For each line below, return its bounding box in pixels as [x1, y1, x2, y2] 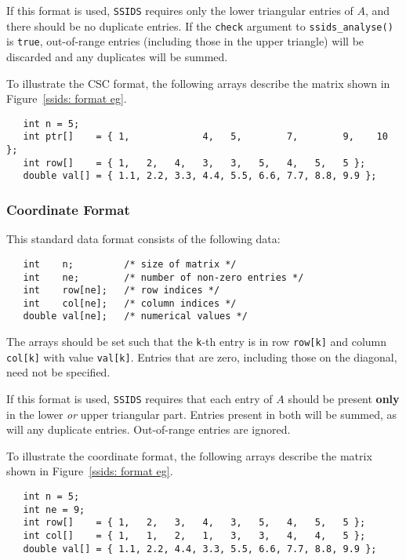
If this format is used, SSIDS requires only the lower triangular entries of [6, 2, 353, 18]
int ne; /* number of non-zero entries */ [23, 271, 304, 283]
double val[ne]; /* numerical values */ [23, 311, 248, 322]
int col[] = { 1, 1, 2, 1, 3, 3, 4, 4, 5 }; [23, 530, 366, 542]
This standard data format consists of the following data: [6, 231, 281, 247]
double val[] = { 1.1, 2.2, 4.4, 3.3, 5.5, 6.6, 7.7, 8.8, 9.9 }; [23, 543, 377, 555]
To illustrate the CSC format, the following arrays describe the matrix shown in [6, 75, 390, 91]
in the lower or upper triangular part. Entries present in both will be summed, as [6, 405, 397, 422]
